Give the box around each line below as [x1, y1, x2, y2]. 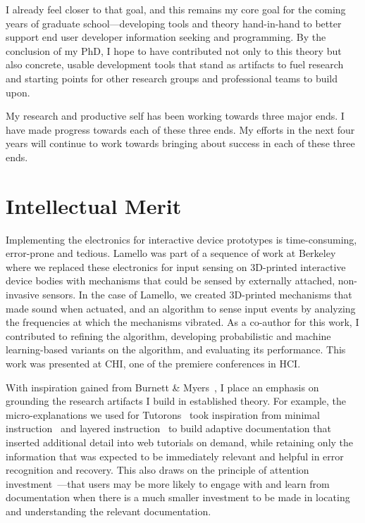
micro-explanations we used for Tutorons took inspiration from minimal [6, 407, 320, 422]
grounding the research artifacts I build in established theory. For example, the [6, 393, 346, 408]
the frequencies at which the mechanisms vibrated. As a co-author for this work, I [6, 315, 359, 329]
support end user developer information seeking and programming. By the [6, 30, 326, 44]
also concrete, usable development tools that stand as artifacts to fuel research [6, 57, 344, 72]
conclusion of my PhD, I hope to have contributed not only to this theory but [6, 43, 342, 58]
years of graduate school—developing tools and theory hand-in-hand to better [6, 15, 342, 30]
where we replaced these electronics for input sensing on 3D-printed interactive [6, 259, 346, 274]
